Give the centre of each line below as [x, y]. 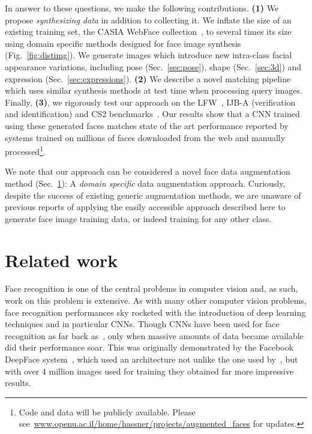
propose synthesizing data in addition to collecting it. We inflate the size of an [148, 20]
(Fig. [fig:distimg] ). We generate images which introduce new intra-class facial [148, 55]
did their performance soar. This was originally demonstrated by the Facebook [149, 347]
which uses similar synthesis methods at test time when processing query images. [154, 90]
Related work [61, 260]
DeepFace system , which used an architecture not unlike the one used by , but [151, 359]
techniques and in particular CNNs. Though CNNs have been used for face [142, 324]
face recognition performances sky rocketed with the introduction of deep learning [155, 312]
